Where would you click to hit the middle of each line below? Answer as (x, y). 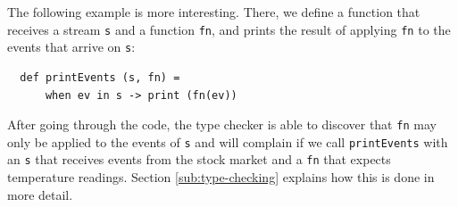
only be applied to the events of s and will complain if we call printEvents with (228, 141)
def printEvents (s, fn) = (100, 77)
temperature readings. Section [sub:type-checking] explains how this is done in (221, 177)
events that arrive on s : (71, 47)
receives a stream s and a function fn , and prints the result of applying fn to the (229, 29)
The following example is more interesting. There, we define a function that (214, 12)
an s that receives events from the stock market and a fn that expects (199, 159)
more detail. (40, 194)
